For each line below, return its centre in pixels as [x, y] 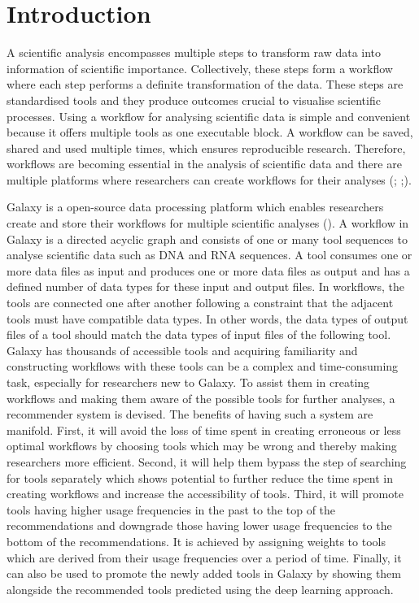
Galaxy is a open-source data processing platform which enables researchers [195, 207]
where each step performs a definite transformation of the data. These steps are [205, 84]
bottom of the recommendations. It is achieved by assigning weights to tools [196, 541]
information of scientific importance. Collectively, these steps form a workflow [200, 68]
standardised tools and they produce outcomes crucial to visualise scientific [194, 100]
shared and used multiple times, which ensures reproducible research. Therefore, [206, 147]
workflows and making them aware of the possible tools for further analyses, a [201, 398]
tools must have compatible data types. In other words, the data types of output [207, 318]
